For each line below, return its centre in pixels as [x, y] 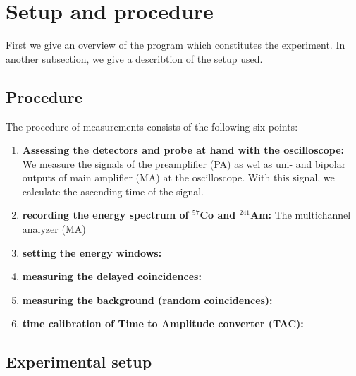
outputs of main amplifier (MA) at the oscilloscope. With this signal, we [178, 177]
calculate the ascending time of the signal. [113, 191]
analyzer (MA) [54, 229]
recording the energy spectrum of [105, 215]
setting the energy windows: [92, 252]
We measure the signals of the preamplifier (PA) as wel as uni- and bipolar [184, 163]
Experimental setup [79, 362]
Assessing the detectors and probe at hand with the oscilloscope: [183, 150]
